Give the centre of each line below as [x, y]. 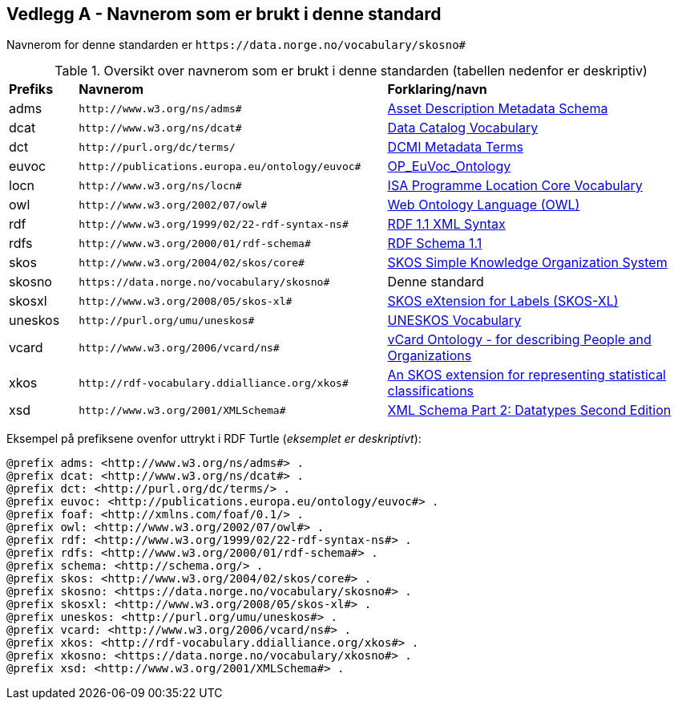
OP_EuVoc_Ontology [449, 166]
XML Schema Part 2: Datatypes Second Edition [529, 410]
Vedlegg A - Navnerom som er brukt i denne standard [224, 14]
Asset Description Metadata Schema [498, 109]
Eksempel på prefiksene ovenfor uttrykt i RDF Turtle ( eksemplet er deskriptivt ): [214, 439]
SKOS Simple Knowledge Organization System [527, 263]
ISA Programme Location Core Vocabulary [515, 186]
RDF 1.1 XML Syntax [446, 224]
